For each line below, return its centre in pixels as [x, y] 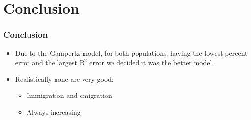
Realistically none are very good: [64, 79]
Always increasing [54, 111]
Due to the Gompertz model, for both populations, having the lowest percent [131, 53]
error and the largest [46, 62]
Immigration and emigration [69, 95]
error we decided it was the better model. [152, 62]
